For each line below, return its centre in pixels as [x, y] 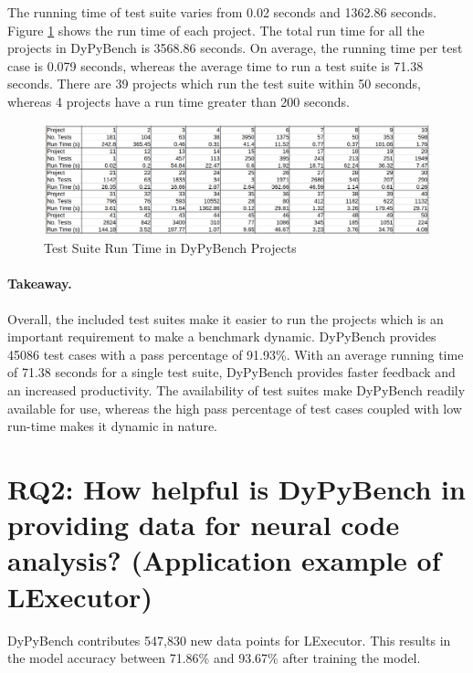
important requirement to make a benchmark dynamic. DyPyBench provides [222, 336]
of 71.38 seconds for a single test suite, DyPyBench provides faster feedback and [231, 372]
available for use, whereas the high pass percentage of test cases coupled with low [235, 408]
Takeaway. [40, 284]
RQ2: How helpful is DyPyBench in [236, 489]
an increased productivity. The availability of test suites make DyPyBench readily [236, 390]
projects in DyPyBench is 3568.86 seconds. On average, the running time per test [235, 48]
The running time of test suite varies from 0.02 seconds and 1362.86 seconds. [222, 12]
